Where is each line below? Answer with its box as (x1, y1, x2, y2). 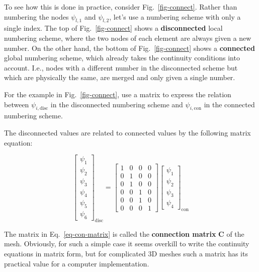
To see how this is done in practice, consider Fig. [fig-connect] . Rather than (4, 2, 237, 12)
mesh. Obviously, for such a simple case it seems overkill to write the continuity (4, 238, 249, 249)
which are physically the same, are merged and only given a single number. (4, 72, 235, 83)
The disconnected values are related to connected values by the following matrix (4, 127, 251, 138)
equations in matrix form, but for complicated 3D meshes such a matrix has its (4, 248, 248, 259)
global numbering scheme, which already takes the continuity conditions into (4, 52, 240, 63)
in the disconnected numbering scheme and (50, 99, 183, 109)
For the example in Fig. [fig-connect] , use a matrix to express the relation (4, 89, 231, 99)
